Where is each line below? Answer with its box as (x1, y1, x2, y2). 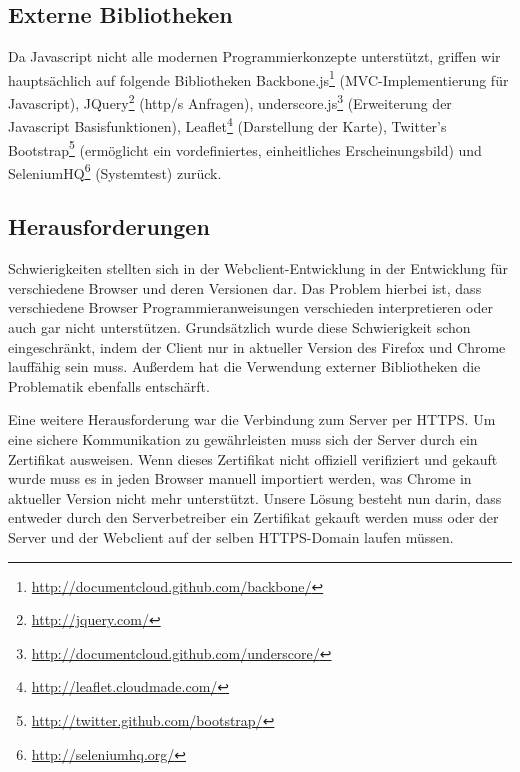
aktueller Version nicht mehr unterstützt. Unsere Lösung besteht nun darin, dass (8, 487, 502, 508)
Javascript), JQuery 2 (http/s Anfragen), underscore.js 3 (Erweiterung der (8, 90, 452, 113)
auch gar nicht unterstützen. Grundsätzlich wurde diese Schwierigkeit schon (8, 317, 471, 338)
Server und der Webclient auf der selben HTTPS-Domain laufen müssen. (8, 526, 454, 547)
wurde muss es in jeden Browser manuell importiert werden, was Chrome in (8, 468, 472, 489)
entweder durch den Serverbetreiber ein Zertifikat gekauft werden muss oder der (8, 507, 499, 528)
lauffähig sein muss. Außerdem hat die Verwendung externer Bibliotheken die (8, 356, 481, 377)
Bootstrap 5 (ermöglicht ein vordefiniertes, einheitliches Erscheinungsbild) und (8, 136, 482, 160)
